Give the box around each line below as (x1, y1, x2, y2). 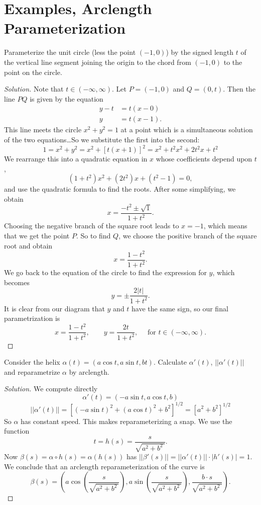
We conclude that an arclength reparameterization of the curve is (4, 461, 205, 471)
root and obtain (4, 240, 53, 250)
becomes (4, 277, 30, 287)
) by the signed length (166, 47, 234, 57)
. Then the (223, 83, 255, 94)
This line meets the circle (4, 124, 82, 135)
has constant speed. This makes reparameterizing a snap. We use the (21, 415, 232, 426)
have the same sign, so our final (132, 303, 228, 313)
